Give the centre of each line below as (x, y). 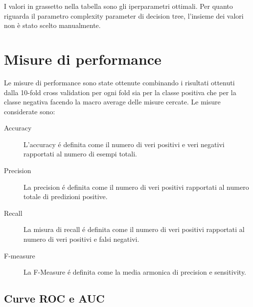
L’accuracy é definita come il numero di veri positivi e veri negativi (124, 144)
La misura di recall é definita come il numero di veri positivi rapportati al (134, 229)
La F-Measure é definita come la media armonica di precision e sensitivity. (135, 272)
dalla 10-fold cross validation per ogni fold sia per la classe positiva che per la (120, 92)
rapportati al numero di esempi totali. (80, 154)
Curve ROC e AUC (54, 298)
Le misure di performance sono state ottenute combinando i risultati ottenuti (119, 82)
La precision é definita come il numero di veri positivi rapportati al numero (136, 187)
